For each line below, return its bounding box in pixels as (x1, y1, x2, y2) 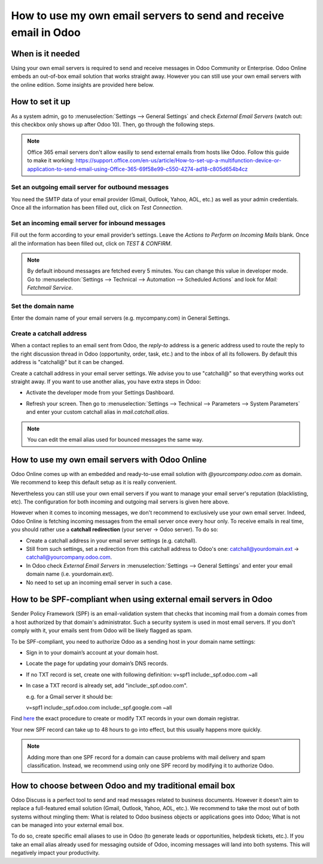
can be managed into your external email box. (11, 821, 124, 829)
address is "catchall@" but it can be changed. (11, 359, 124, 366)
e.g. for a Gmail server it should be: (26, 693, 113, 700)
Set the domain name (11, 302, 74, 310)
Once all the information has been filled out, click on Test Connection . (11, 204, 183, 211)
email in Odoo (11, 26, 81, 39)
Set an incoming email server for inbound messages (11, 219, 166, 227)
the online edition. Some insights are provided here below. (11, 81, 154, 88)
